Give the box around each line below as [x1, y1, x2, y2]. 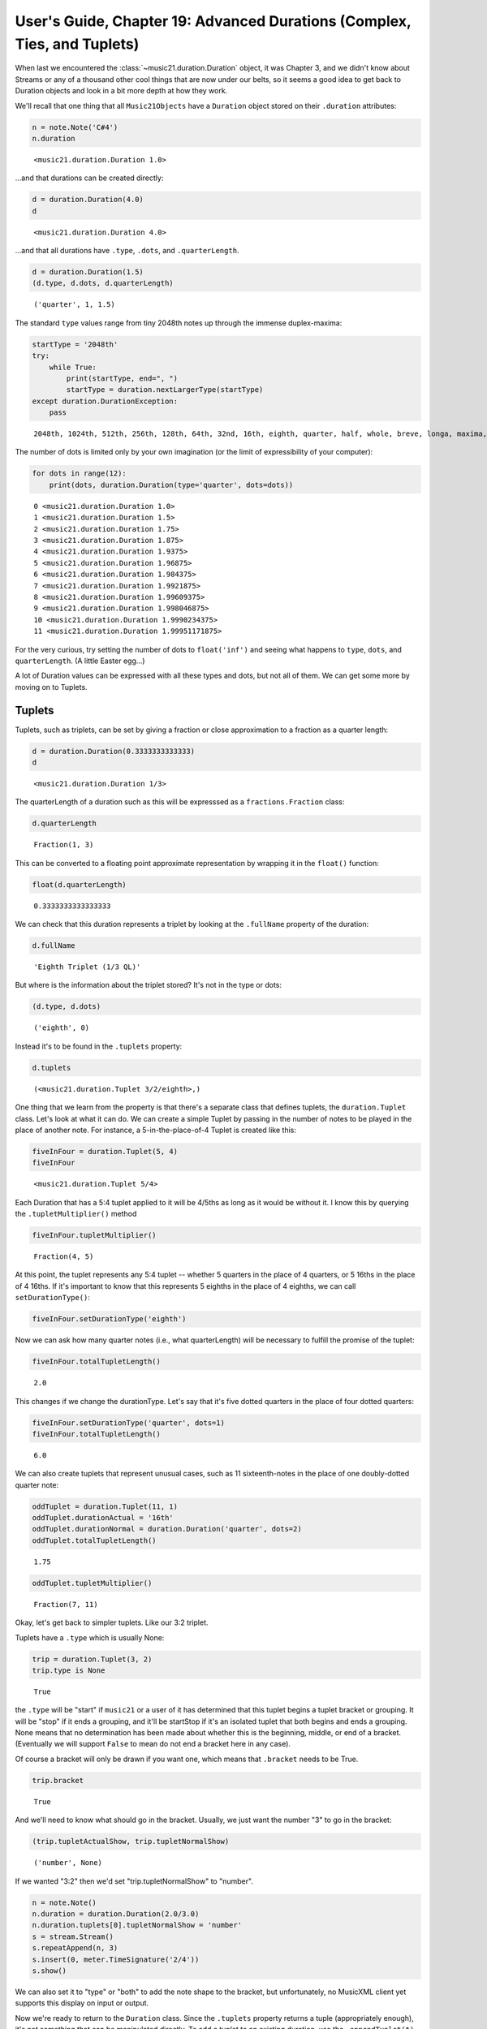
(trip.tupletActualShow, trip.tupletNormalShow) [32, 1837, 230, 1846]
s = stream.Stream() [32, 1932, 114, 1941]
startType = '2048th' [32, 339, 119, 349]
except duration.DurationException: [32, 396, 179, 406]
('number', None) [33, 1859, 103, 1867]
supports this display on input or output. [15, 1998, 149, 2008]
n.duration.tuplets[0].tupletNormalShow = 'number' [32, 1920, 243, 1930]
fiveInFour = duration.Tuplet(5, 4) [32, 1147, 179, 1156]
